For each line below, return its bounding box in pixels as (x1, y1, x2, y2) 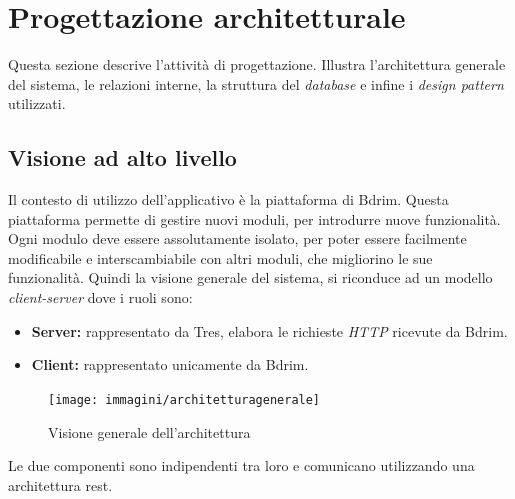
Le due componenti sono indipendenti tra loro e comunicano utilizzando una (8, 455, 475, 476)
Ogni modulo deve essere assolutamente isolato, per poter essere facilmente (8, 228, 467, 249)
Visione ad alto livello (8, 142, 237, 173)
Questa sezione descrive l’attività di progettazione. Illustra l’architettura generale (8, 54, 506, 75)
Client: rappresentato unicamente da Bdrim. (31, 354, 309, 375)
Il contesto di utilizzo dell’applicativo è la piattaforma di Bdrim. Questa (8, 189, 449, 210)
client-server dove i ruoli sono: (8, 287, 193, 308)
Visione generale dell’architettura (48, 421, 251, 442)
